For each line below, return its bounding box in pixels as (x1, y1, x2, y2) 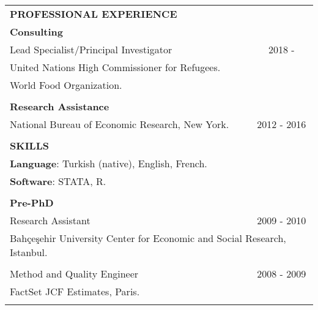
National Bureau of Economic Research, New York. (10, 117, 229, 131)
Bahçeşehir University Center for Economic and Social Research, (10, 231, 286, 245)
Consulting (10, 25, 63, 39)
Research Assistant (10, 213, 91, 227)
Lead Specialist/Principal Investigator (10, 42, 172, 56)
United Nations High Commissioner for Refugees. (10, 60, 221, 74)
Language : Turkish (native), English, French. (10, 156, 207, 170)
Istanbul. (10, 245, 48, 259)
